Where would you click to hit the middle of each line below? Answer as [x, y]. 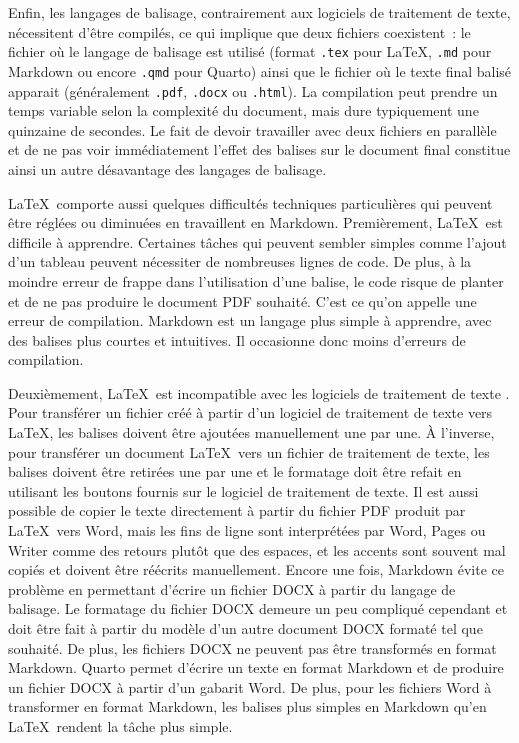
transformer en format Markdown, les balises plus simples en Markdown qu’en [247, 706]
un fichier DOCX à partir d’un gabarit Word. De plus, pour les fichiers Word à [250, 686]
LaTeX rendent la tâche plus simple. [120, 725]
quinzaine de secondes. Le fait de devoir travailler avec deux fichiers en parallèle [252, 129]
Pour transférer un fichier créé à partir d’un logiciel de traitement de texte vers [250, 412]
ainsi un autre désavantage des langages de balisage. [167, 168]
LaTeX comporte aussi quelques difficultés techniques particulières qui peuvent [250, 202]
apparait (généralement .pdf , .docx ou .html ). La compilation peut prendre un [253, 90]
